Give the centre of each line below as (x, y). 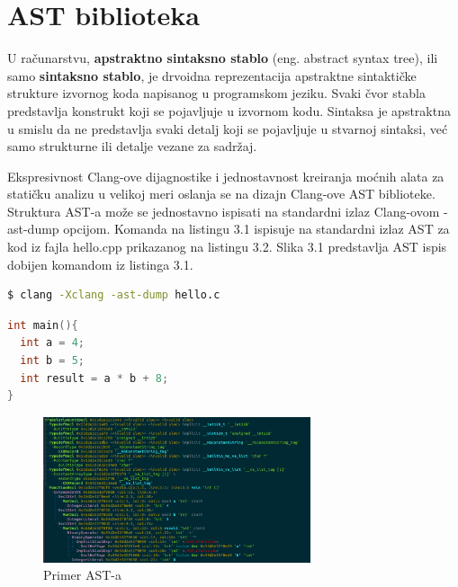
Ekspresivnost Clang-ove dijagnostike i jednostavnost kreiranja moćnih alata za (226, 176)
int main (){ (43, 325)
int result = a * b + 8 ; (94, 378)
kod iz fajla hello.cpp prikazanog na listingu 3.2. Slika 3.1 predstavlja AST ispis (227, 247)
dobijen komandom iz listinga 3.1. (100, 264)
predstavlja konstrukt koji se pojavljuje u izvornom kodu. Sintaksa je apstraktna (229, 110)
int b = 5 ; (52, 361)
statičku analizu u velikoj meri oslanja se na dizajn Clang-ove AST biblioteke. (221, 194)
